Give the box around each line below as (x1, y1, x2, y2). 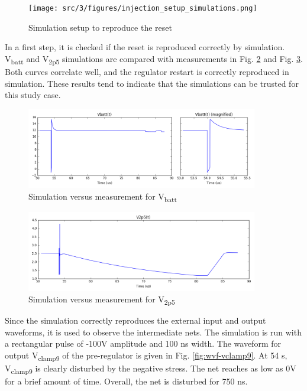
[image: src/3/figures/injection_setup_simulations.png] (28, 4, 257, 12)
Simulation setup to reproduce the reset (28, 21, 172, 33)
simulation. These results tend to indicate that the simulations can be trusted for (5, 77, 299, 89)
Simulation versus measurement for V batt (28, 190, 177, 204)
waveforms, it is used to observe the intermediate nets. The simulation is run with (5, 325, 302, 338)
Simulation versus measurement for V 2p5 (28, 293, 175, 307)
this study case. (5, 89, 61, 101)
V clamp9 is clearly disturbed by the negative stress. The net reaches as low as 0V (5, 362, 296, 376)
